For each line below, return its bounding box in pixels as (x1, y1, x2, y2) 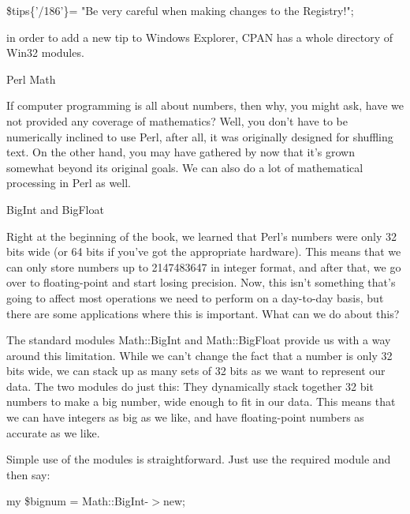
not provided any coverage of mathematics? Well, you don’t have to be (6, 112, 348, 129)
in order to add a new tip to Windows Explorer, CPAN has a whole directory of (6, 28, 393, 45)
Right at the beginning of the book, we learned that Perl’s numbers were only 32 (6, 227, 397, 244)
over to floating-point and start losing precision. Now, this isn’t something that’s (6, 274, 396, 291)
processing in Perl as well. (6, 174, 131, 191)
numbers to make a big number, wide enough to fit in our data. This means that (6, 393, 396, 410)
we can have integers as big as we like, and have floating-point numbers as (6, 409, 364, 426)
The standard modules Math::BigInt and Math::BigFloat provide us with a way (6, 332, 391, 348)
